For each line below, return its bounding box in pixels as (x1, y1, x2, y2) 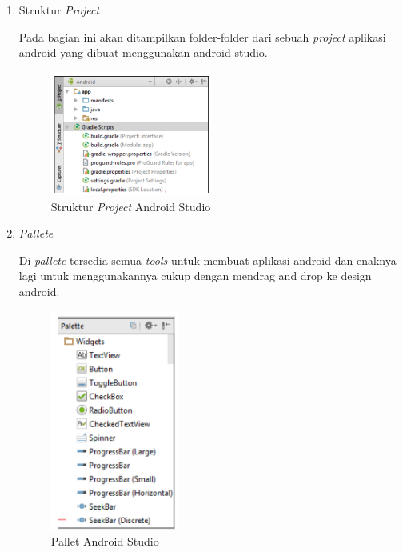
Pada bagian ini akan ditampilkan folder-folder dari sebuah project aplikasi (18, 28, 386, 45)
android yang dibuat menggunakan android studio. (18, 44, 268, 61)
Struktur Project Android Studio (50, 198, 211, 214)
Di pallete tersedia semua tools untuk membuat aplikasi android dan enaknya (18, 251, 397, 268)
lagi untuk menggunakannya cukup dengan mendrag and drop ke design (18, 267, 372, 284)
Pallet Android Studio (50, 533, 159, 550)
